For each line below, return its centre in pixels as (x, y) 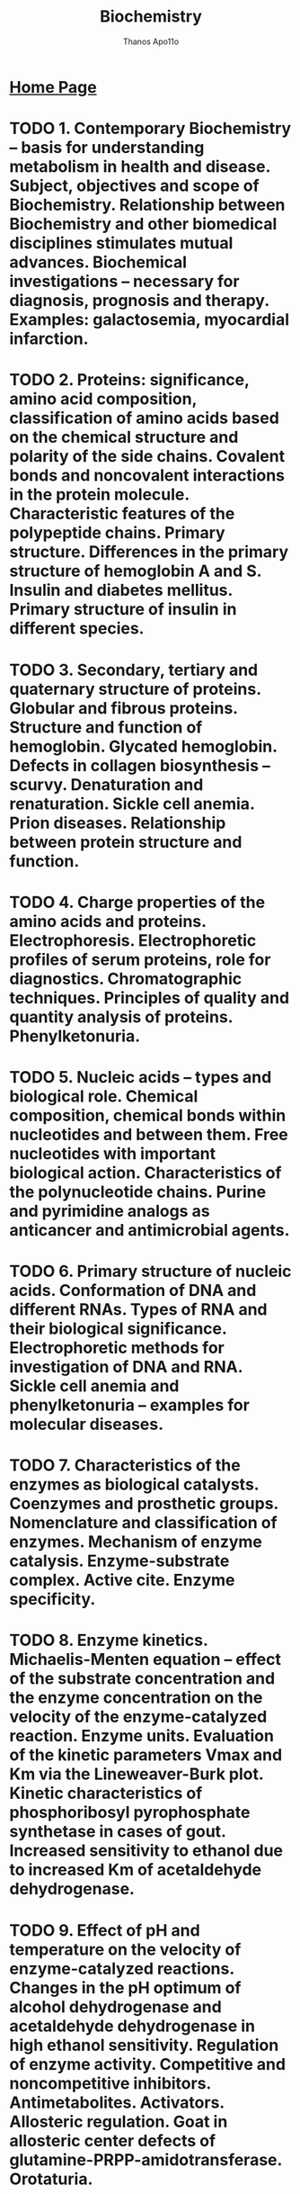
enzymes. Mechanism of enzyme (136, 1542)
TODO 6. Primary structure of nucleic (150, 1272)
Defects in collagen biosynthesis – (140, 765)
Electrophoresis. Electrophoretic (133, 940)
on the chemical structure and (124, 437)
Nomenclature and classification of (143, 1523)
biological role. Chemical (104, 1096)
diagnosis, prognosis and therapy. (139, 301)
